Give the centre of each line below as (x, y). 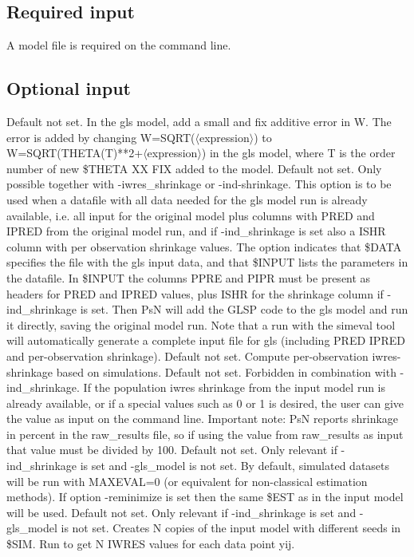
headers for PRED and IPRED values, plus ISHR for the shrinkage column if (195, 293)
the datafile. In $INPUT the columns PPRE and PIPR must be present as (189, 277)
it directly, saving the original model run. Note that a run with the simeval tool (201, 324)
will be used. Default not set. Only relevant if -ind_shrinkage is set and (181, 512)
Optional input (69, 88)
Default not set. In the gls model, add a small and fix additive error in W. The (199, 121)
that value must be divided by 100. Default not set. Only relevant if (172, 450)
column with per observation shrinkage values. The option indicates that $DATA (204, 246)
